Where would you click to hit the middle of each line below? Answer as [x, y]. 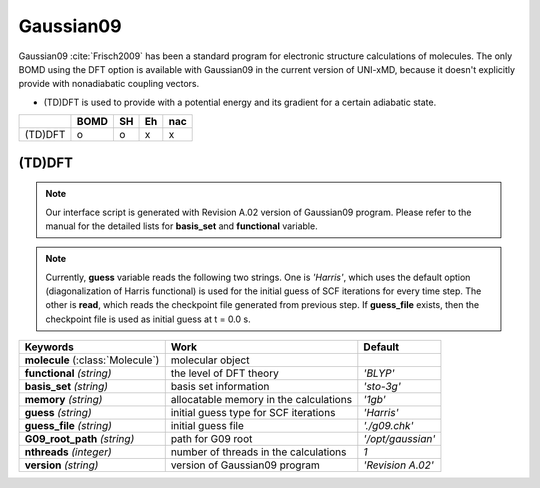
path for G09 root [211, 439]
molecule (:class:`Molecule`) [92, 360]
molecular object [210, 360]
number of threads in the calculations [258, 452]
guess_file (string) [68, 426]
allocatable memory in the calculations [261, 400]
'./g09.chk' [388, 426]
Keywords [49, 347]
